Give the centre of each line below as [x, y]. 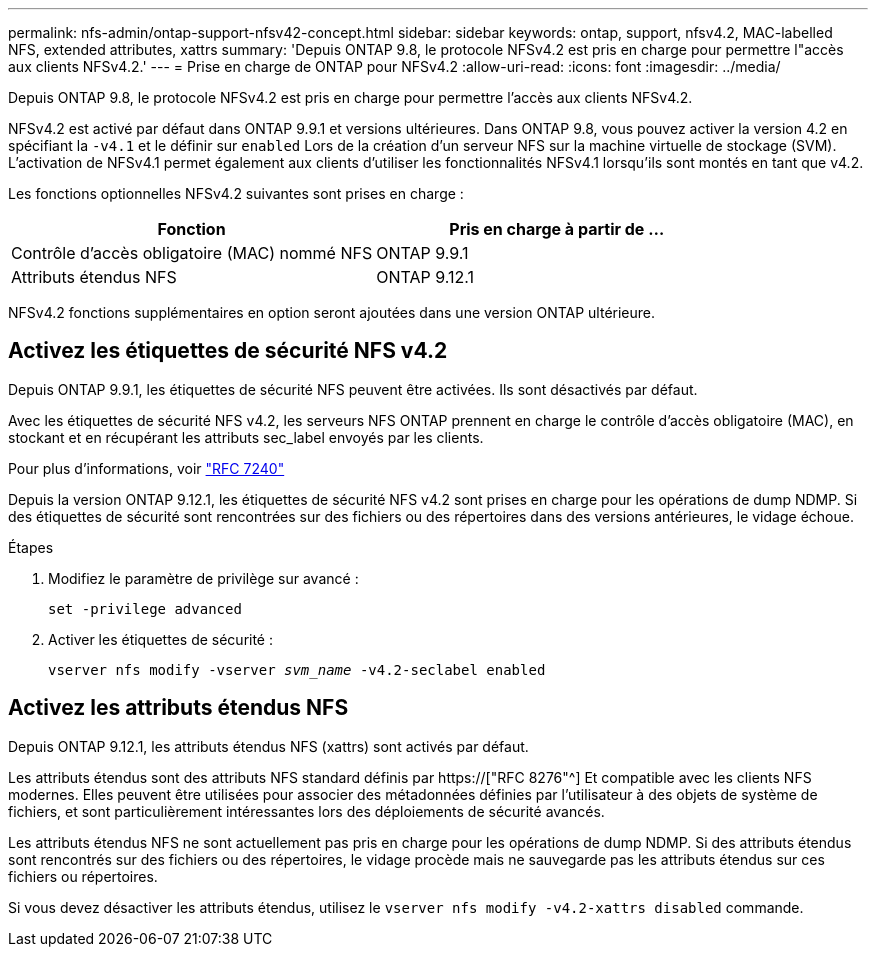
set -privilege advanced [145, 608]
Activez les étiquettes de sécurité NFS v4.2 [228, 351]
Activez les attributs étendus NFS [178, 708]
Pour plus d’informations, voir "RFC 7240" [146, 468]
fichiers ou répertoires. [83, 876]
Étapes [31, 547]
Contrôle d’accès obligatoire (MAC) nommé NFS [192, 253]
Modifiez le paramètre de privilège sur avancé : [203, 578]
